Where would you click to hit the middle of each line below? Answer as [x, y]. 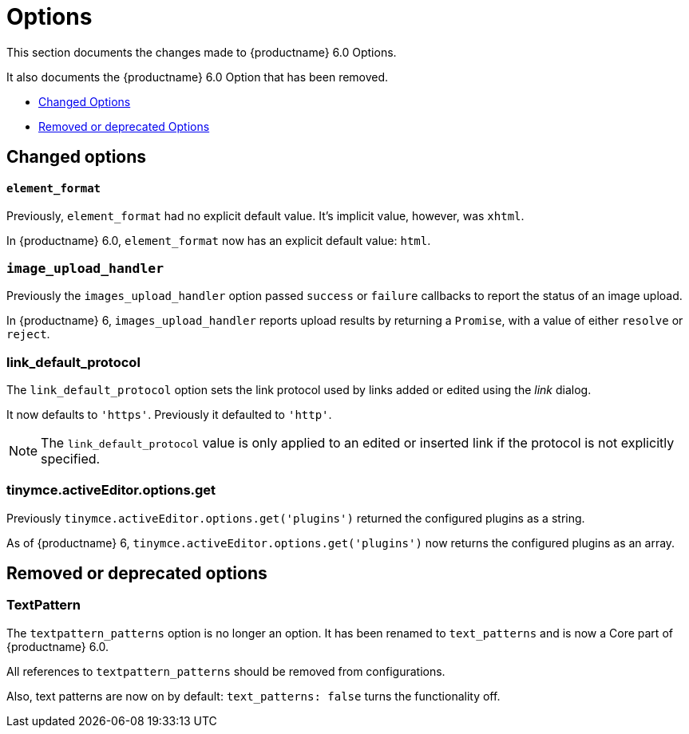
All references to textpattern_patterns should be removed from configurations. [226, 671]
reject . [28, 334]
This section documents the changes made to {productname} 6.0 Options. [202, 52]
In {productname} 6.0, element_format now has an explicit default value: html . [219, 241]
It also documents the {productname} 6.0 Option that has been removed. [198, 77]
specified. [71, 458]
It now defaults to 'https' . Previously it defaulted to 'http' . [169, 414]
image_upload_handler [85, 268]
